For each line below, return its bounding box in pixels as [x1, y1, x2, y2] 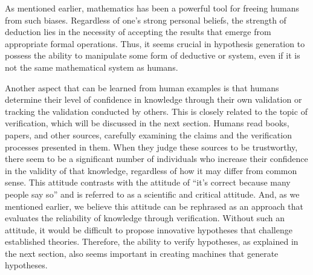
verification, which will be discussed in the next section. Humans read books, [5, 117, 289, 129]
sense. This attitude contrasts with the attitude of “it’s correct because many [5, 176, 291, 189]
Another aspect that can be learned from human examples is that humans [5, 81, 279, 94]
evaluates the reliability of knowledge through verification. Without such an [5, 212, 285, 224]
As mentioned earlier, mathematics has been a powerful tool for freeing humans [5, 2, 299, 14]
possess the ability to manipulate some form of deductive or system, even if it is [5, 49, 300, 62]
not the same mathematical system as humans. [5, 60, 178, 73]
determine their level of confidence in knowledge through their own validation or [5, 93, 302, 106]
